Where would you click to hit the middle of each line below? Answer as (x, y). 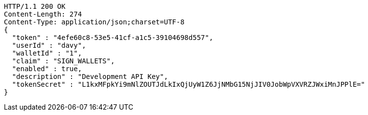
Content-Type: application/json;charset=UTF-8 (94, 22)
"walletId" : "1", (47, 53)
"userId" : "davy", (49, 45)
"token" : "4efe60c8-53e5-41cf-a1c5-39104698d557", (112, 38)
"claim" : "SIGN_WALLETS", (63, 61)
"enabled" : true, (47, 69)
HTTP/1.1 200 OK (35, 6)
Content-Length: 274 (43, 14)
